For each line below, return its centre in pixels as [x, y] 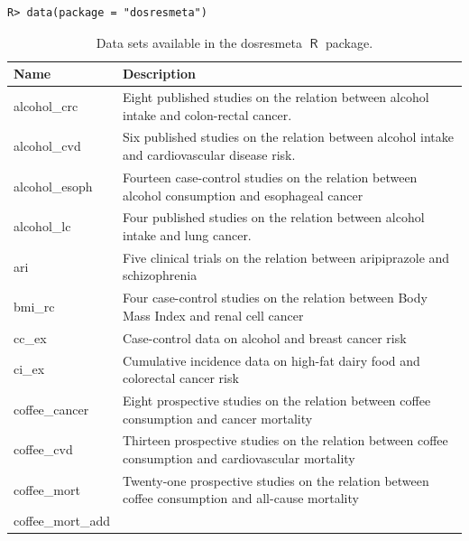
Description [159, 74]
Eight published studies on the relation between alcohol [276, 97]
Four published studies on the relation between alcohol [273, 217]
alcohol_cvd [47, 146]
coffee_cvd [43, 449]
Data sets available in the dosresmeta [199, 42]
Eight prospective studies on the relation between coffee [276, 400]
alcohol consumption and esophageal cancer [243, 195]
